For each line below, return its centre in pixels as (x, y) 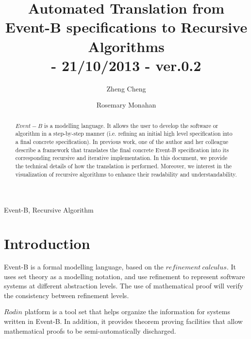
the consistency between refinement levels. (67, 295)
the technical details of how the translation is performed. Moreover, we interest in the (124, 166)
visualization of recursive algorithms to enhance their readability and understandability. (126, 174)
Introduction (47, 243)
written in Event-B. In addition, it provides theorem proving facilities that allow (123, 321)
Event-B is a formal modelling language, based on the (84, 266)
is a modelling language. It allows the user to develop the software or (131, 125)
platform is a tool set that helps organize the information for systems (127, 312)
